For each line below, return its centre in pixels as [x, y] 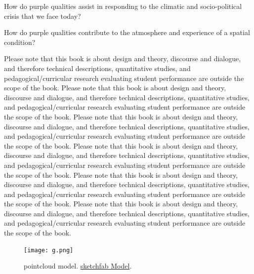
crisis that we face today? [42, 16]
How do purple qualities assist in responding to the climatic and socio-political [123, 6]
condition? [20, 42]
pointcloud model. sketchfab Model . [78, 266]
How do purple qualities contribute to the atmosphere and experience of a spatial [127, 32]
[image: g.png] [49, 250]
